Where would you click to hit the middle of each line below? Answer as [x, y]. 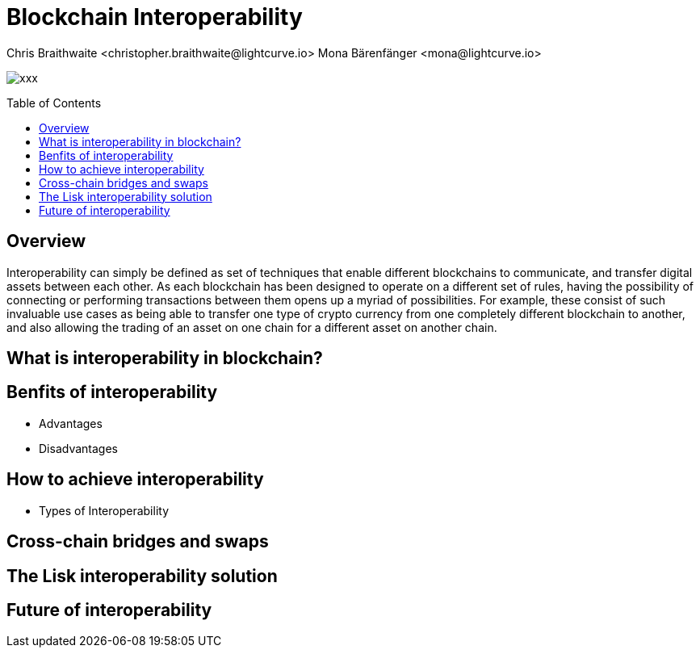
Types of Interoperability [104, 510]
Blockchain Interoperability [155, 17]
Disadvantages [78, 448]
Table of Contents [54, 103]
